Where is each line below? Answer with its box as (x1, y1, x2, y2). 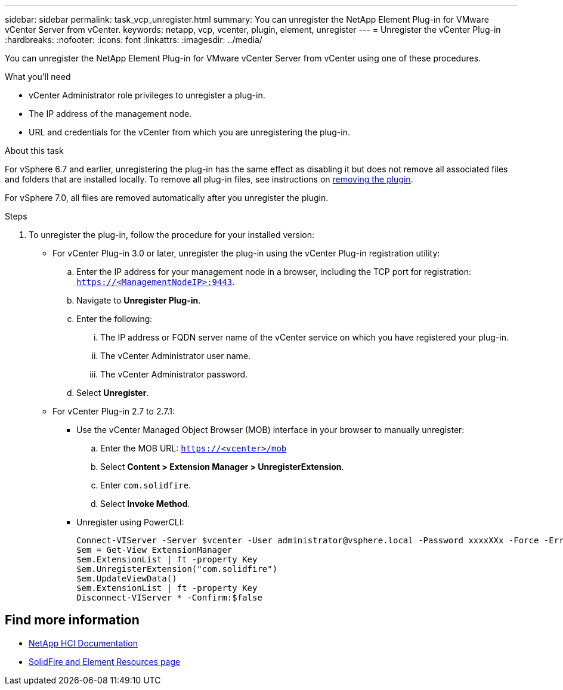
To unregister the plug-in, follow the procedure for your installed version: (29, 230, 315, 240)
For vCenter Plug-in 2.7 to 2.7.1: (52, 406, 175, 416)
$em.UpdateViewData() (76, 574, 177, 583)
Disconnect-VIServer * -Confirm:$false (76, 593, 262, 602)
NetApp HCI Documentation (29, 638, 138, 648)
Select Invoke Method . (100, 499, 190, 509)
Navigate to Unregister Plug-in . (76, 295, 201, 305)
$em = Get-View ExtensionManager (76, 545, 233, 555)
